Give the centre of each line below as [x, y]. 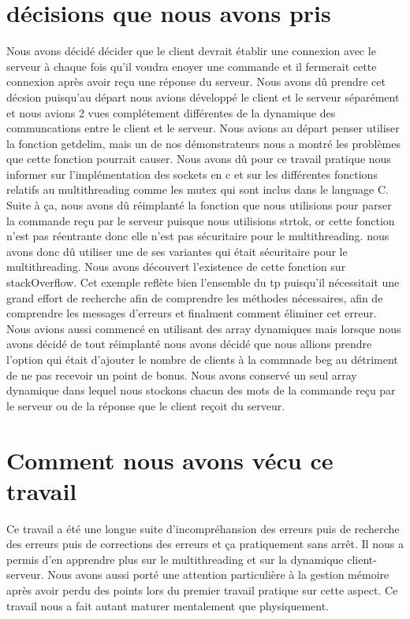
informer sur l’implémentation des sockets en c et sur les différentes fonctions [192, 174]
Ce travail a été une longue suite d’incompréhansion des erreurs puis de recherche [203, 528]
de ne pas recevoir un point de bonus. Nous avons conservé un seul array [182, 374]
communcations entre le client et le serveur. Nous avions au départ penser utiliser [203, 128]
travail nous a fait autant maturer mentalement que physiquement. [168, 605]
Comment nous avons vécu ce [170, 460]
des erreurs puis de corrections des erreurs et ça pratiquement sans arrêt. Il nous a [205, 544]
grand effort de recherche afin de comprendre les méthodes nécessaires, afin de [195, 297]
